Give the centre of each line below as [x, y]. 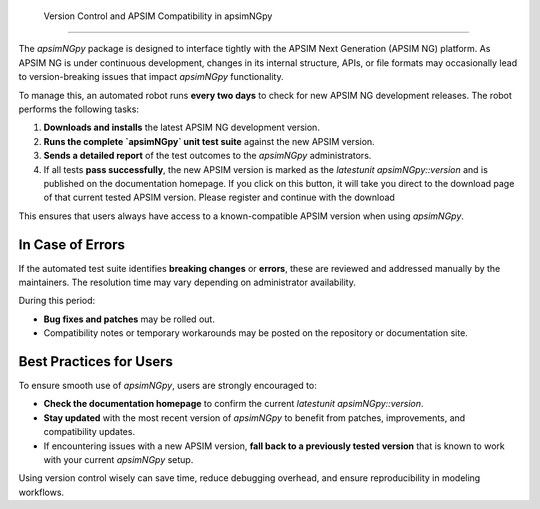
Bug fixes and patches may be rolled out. [129, 319]
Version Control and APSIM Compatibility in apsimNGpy [158, 16]
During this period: [57, 301]
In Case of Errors [71, 244]
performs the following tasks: [79, 109]
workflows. [41, 492]
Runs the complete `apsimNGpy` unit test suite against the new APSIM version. [209, 141]
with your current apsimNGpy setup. [118, 460]
